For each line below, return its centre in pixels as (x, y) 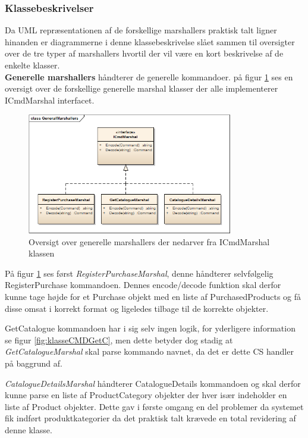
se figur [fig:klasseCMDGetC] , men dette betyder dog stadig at (119, 340)
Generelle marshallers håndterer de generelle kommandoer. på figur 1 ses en (149, 76)
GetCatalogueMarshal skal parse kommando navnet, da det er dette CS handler (149, 351)
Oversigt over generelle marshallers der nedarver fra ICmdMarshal (149, 241)
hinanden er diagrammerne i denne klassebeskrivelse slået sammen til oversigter (150, 41)
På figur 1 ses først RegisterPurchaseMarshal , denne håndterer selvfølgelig (139, 273)
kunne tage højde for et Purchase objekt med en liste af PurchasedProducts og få (153, 296)
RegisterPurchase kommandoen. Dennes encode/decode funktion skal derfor (143, 285)
